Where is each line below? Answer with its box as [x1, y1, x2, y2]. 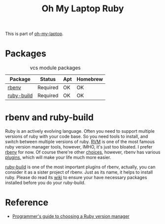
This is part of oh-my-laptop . [5, 31, 64, 37]
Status [40, 76, 56, 83]
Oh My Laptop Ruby [41, 3, 124, 14]
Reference [5, 197, 48, 208]
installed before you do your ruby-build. [5, 180, 86, 186]
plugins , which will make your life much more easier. [5, 154, 111, 160]
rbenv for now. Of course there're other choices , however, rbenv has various [5, 149, 161, 155]
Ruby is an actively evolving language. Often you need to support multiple [5, 128, 155, 134]
